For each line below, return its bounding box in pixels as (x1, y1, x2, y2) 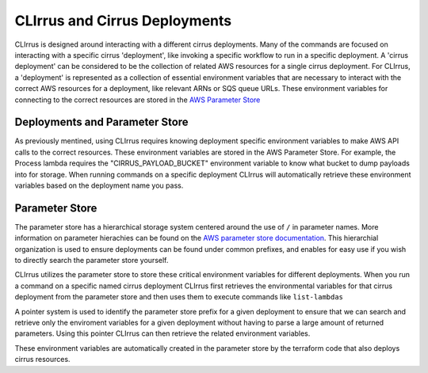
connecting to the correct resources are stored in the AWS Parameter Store (14, 95, 261, 105)
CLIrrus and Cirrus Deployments (14, 12, 232, 29)
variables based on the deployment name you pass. (14, 181, 184, 190)
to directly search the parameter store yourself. (14, 256, 169, 265)
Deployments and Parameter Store (14, 116, 189, 129)
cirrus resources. (14, 355, 71, 364)
